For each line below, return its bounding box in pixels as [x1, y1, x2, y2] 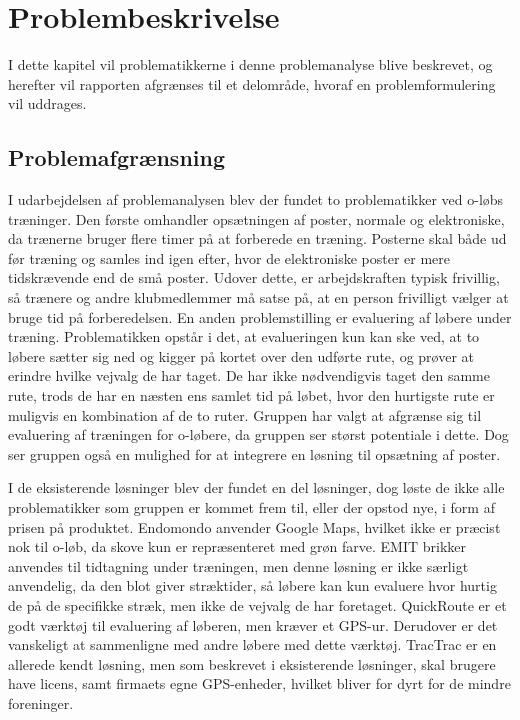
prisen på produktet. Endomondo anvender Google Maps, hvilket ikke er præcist [8, 516, 501, 537]
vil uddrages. [8, 93, 87, 114]
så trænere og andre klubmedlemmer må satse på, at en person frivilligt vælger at [8, 287, 509, 308]
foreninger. [8, 692, 74, 713]
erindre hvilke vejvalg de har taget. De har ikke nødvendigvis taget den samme [8, 365, 490, 386]
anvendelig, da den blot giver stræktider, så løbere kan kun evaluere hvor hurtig [8, 575, 497, 596]
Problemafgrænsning [8, 142, 225, 173]
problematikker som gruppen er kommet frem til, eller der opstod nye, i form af [8, 497, 495, 518]
